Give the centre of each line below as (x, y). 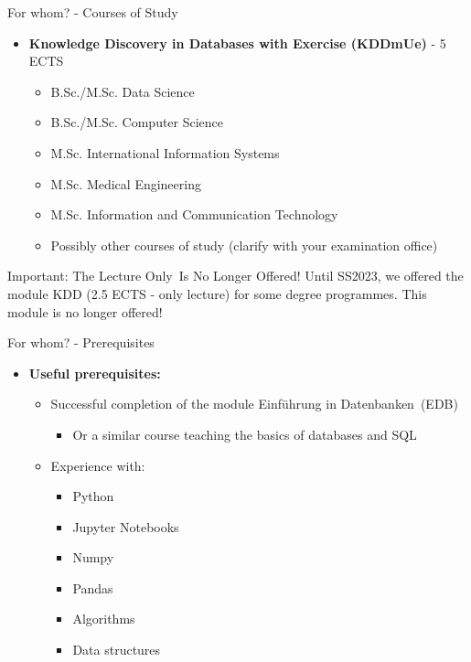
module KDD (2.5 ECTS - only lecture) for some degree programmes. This (217, 293)
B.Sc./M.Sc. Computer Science (137, 122)
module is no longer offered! (85, 311)
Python (93, 496)
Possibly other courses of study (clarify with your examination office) (244, 245)
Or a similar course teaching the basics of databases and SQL (245, 434)
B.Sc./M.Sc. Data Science (123, 91)
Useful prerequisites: (95, 373)
